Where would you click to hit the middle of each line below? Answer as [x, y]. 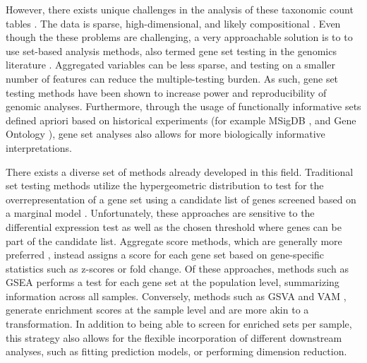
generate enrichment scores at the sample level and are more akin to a [157, 310]
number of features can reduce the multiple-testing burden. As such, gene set [172, 78]
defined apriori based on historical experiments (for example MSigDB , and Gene [181, 120]
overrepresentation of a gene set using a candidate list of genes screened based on [181, 199]
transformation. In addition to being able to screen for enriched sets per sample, [179, 324]
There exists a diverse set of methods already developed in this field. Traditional [180, 171]
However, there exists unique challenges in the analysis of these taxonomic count [180, 9]
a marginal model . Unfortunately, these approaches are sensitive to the [160, 213]
